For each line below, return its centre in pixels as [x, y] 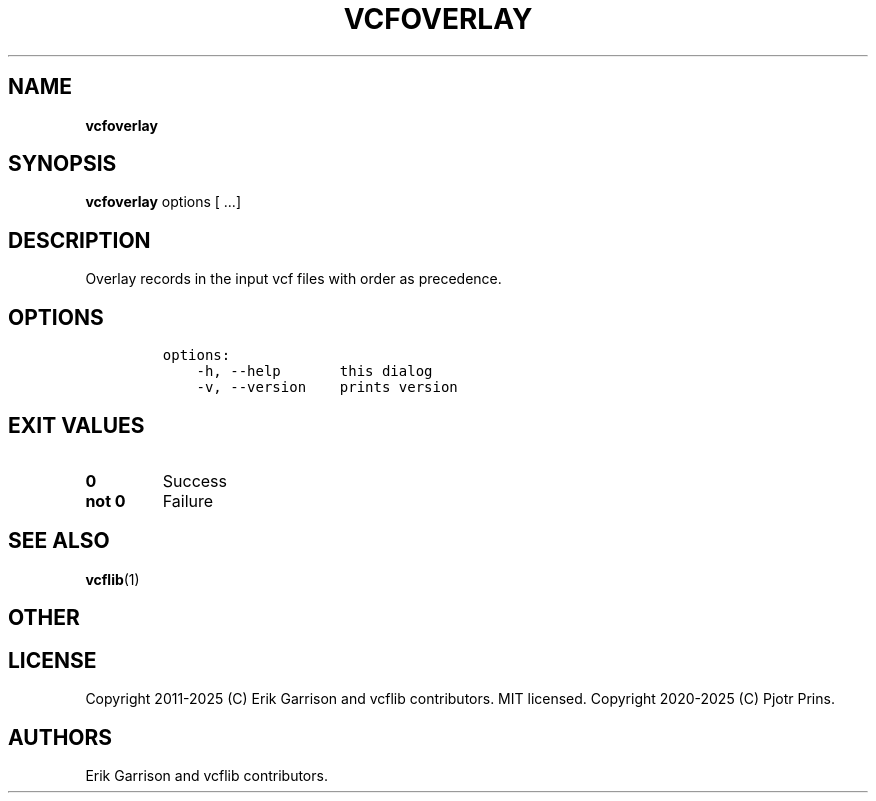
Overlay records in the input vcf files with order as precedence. [293, 279]
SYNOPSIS [62, 164]
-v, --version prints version [327, 387]
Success [195, 480]
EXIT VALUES [76, 425]
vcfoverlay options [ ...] [163, 202]
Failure [188, 500]
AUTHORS [60, 737]
